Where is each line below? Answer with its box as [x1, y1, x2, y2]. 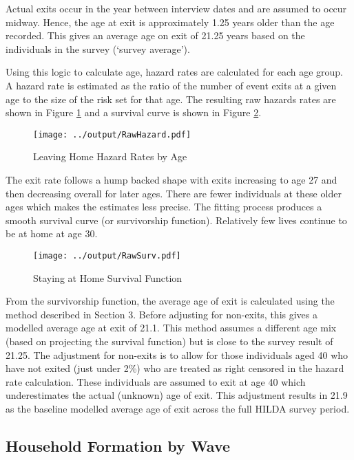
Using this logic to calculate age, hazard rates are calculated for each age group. [6, 65, 343, 79]
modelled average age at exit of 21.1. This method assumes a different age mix [6, 320, 337, 335]
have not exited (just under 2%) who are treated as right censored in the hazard [6, 361, 344, 375]
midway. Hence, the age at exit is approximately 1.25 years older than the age [6, 14, 335, 29]
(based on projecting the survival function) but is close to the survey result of [6, 334, 333, 348]
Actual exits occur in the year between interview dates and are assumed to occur [6, 1, 347, 15]
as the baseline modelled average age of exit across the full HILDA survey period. [6, 401, 350, 415]
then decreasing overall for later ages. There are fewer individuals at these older [6, 186, 342, 200]
